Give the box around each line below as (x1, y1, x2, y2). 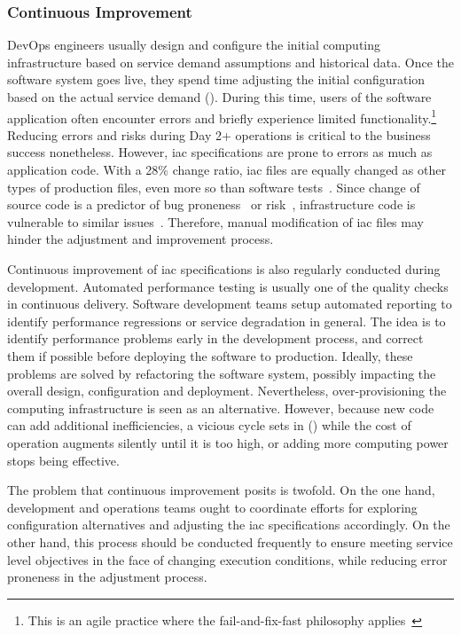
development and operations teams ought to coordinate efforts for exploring (7, 498, 418, 516)
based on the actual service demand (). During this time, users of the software (7, 88, 432, 106)
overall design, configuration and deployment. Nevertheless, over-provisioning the (7, 381, 447, 400)
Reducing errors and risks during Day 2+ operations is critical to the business (7, 125, 431, 144)
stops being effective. (7, 451, 120, 469)
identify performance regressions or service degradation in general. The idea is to (7, 311, 446, 330)
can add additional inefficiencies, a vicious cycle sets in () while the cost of (7, 416, 411, 435)
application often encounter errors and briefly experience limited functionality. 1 (7, 106, 437, 127)
